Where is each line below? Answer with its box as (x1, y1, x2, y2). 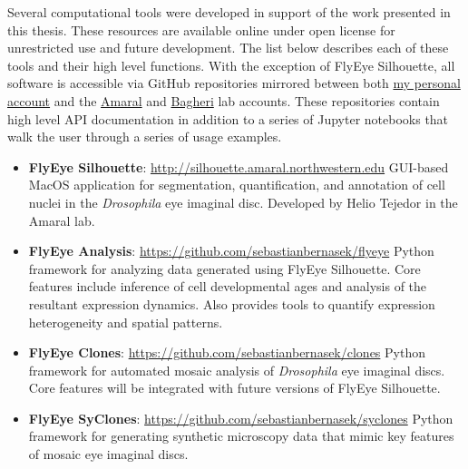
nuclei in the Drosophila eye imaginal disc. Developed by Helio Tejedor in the (28, 192, 458, 211)
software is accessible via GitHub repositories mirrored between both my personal (7, 73, 461, 93)
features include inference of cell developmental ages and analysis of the (28, 277, 427, 296)
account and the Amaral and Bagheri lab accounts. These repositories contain (7, 91, 440, 110)
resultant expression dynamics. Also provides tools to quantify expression (28, 294, 435, 313)
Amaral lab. (28, 210, 95, 230)
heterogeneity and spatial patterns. (28, 312, 223, 331)
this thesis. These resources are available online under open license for (7, 20, 395, 39)
